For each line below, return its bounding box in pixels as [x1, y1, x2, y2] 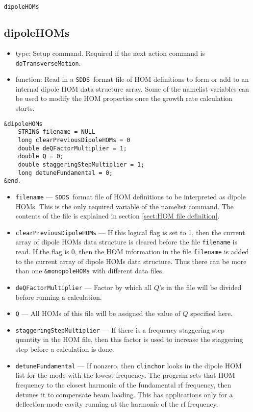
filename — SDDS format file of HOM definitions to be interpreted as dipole [15, 191, 246, 201]
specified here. [190, 308, 233, 318]
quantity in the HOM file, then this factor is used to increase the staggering [15, 334, 243, 344]
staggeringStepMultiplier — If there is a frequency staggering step [15, 324, 225, 335]
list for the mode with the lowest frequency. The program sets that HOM [15, 370, 235, 380]
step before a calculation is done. [15, 344, 114, 354]
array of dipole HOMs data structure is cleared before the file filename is [15, 237, 237, 247]
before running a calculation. [15, 291, 102, 302]
